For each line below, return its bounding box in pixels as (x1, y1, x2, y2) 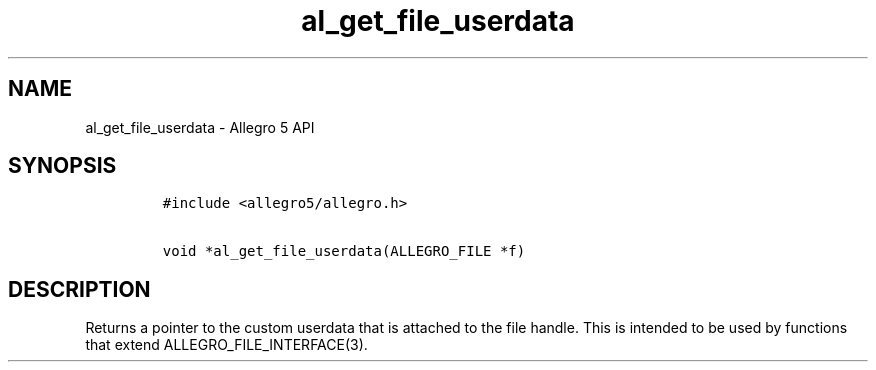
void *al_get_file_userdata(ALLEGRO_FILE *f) (162, 243, 526, 260)
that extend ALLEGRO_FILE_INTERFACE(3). (85, 336, 368, 354)
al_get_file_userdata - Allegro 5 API (85, 118, 315, 136)
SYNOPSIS (8, 153, 117, 179)
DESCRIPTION (8, 276, 151, 302)
